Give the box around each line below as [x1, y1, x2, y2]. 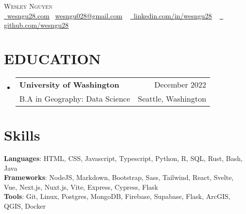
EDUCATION [4, 48, 101, 68]
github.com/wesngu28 [4, 20, 69, 30]
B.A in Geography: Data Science [19, 92, 130, 104]
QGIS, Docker [4, 201, 46, 211]
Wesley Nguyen [4, 1, 53, 11]
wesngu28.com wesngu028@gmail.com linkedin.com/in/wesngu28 [7, 10, 212, 20]
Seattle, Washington [138, 92, 207, 104]
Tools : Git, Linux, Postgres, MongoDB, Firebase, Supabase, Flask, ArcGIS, [4, 191, 230, 201]
